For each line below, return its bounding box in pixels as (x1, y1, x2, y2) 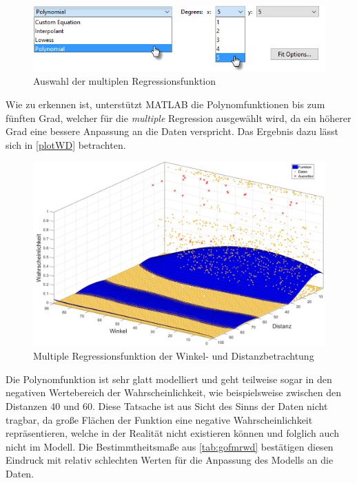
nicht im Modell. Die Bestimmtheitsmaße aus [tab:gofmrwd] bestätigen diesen (6, 439, 334, 453)
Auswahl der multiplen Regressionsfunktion (33, 74, 216, 88)
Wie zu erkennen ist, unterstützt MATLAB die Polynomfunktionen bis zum (6, 96, 325, 111)
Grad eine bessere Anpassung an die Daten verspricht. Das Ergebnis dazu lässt (6, 124, 338, 138)
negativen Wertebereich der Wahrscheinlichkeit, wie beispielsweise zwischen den (6, 385, 342, 400)
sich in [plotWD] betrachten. (6, 137, 126, 152)
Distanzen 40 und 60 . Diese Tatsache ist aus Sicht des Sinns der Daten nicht (6, 399, 328, 413)
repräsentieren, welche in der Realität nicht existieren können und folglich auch (6, 426, 339, 440)
